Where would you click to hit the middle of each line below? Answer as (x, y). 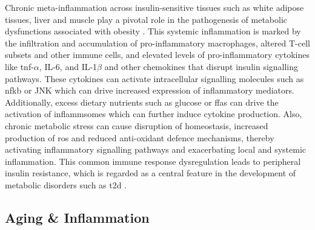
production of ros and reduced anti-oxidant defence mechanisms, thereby (140, 137)
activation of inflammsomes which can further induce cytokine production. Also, (154, 114)
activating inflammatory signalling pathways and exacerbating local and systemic (156, 149)
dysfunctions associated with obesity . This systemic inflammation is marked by (153, 31)
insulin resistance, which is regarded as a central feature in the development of (151, 173)
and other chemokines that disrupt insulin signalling (201, 66)
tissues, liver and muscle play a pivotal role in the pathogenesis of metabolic (146, 19)
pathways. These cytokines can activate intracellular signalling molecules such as (154, 78)
